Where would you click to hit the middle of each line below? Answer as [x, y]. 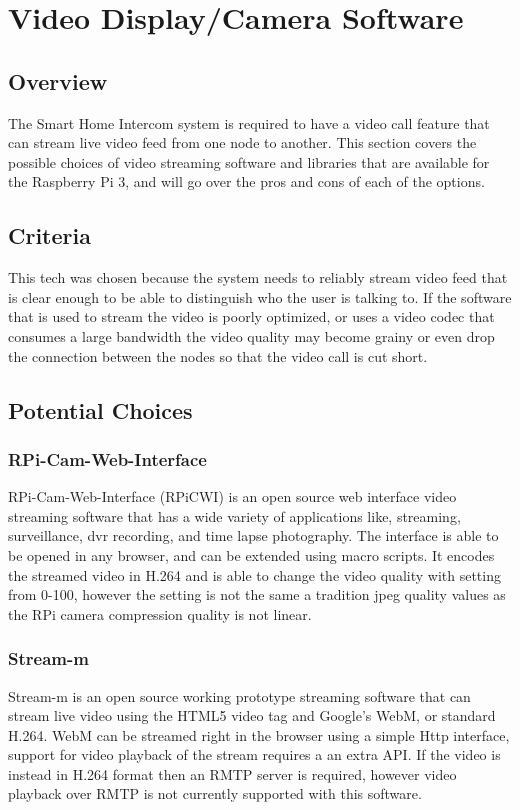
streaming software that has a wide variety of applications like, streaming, [234, 515]
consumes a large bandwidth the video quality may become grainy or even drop [251, 335]
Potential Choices [100, 409]
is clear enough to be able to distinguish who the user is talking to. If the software [260, 296]
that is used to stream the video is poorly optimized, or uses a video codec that [251, 316]
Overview [58, 80]
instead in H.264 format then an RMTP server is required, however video [232, 773]
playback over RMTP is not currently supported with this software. [215, 793]
